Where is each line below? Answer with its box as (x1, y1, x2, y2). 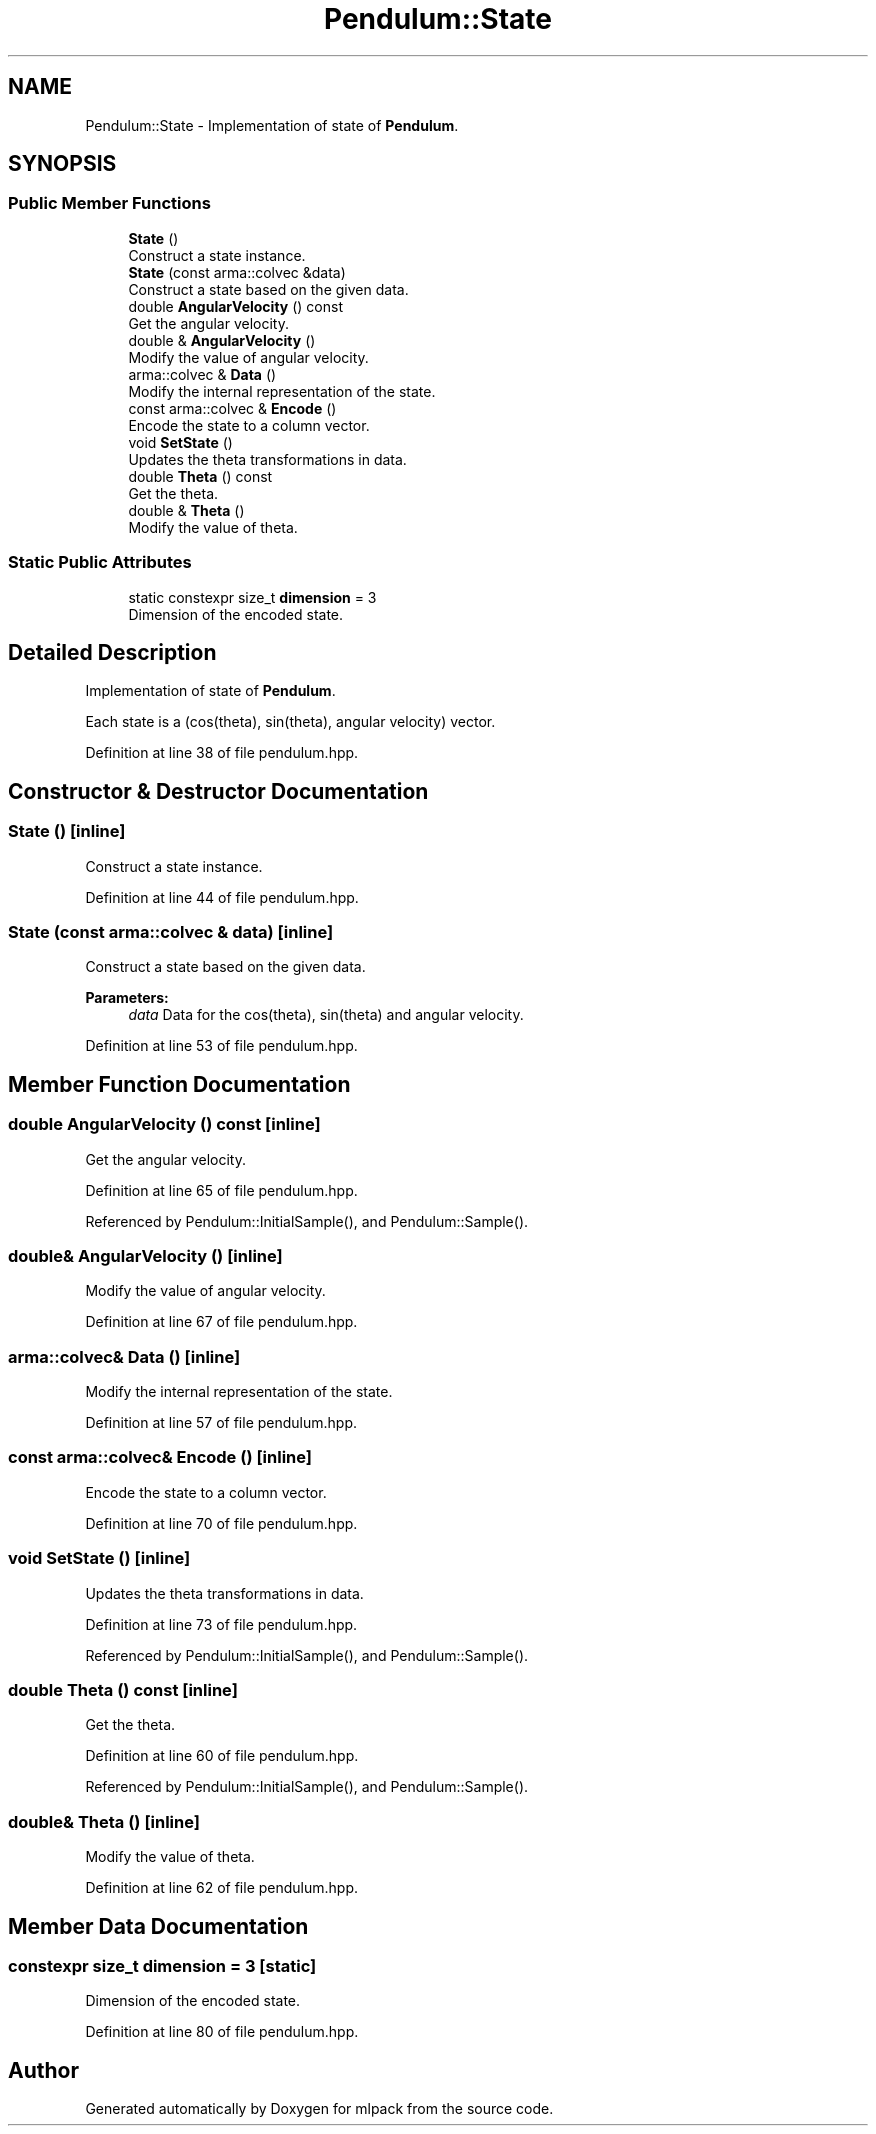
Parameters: (85, 989, 169, 1007)
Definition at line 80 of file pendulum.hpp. (85, 2023, 359, 2041)
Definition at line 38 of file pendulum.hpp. (85, 744, 359, 762)
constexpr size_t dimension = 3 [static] (8, 1955, 317, 1976)
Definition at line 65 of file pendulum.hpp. (85, 1181, 358, 1199)
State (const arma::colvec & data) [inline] (8, 922, 334, 942)
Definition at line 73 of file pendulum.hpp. (85, 1615, 358, 1633)
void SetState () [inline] (8, 1548, 191, 1569)
